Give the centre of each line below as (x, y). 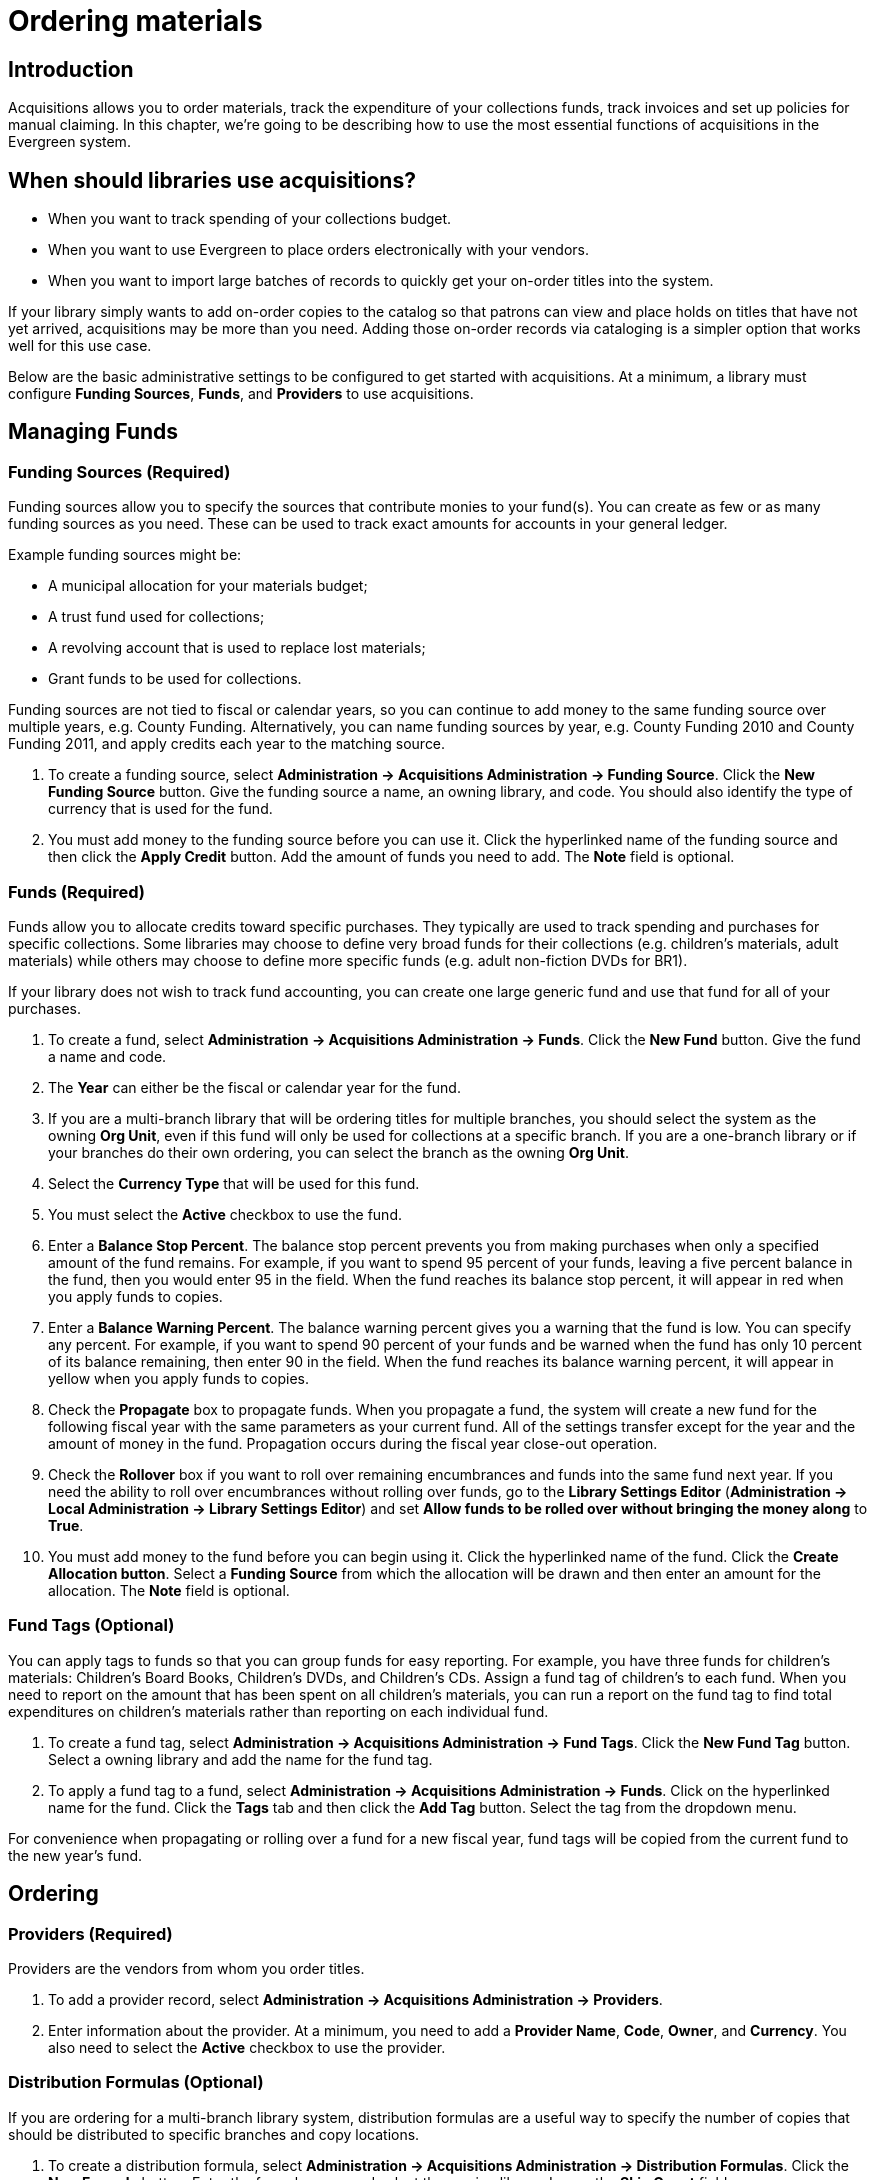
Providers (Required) (90, 1933)
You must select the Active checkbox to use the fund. (225, 1214)
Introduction (71, 69)
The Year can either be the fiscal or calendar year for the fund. (254, 1087)
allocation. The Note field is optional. (169, 1590)
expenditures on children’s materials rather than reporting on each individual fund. (278, 1711)
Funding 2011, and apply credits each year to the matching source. (227, 744)
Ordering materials (135, 21)
